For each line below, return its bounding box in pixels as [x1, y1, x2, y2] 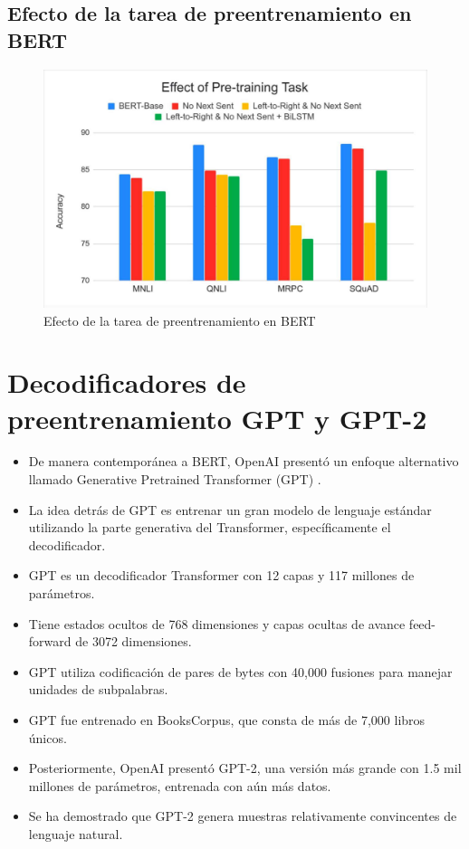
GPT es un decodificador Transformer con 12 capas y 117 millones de [28, 566, 415, 585]
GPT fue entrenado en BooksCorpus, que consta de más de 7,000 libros [28, 710, 426, 729]
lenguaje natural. [28, 824, 123, 843]
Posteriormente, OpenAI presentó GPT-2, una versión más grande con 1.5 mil [28, 758, 462, 777]
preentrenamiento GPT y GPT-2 [7, 399, 427, 436]
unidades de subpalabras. [28, 680, 168, 699]
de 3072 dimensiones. [75, 632, 192, 651]
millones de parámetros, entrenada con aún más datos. [28, 776, 331, 795]
